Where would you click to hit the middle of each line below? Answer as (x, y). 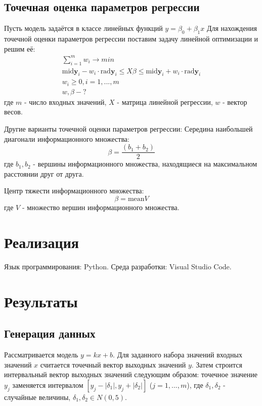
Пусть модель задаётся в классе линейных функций (83, 28)
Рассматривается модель (41, 354)
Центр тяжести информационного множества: (74, 191)
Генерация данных (50, 333)
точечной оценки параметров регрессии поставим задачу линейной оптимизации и (131, 38)
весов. (13, 112)
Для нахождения (232, 28)
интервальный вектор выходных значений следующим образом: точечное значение (131, 374)
